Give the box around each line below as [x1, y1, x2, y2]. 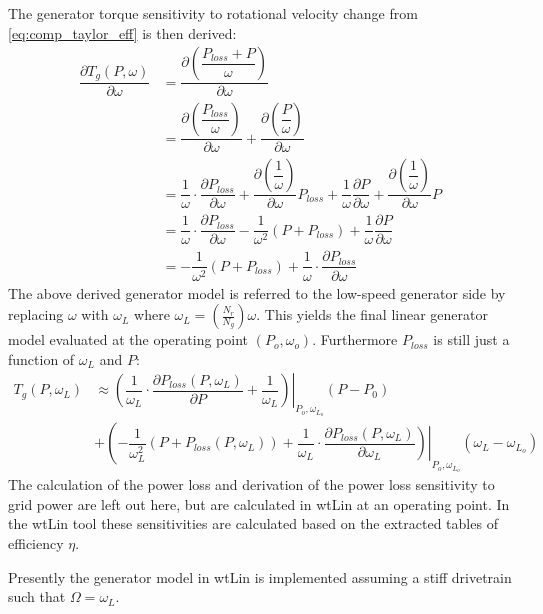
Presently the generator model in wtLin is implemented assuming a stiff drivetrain [8, 566, 512, 587]
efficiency [8, 533, 64, 554]
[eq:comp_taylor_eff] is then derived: [8, 22, 237, 43]
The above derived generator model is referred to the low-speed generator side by [8, 282, 506, 303]
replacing [8, 304, 64, 325]
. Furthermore [312, 329, 398, 350]
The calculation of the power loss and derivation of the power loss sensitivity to [8, 474, 495, 495]
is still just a [433, 329, 510, 350]
